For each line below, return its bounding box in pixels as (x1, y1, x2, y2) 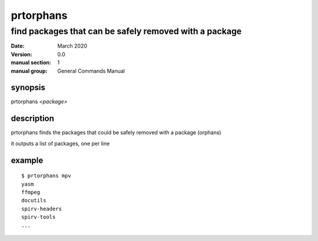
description (11, 114, 54, 124)
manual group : (11, 67, 48, 74)
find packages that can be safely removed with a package (11, 26, 242, 37)
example (11, 155, 44, 165)
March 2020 (57, 42, 88, 49)
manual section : (11, 59, 51, 66)
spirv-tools (21, 214, 56, 220)
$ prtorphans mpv (21, 173, 71, 179)
